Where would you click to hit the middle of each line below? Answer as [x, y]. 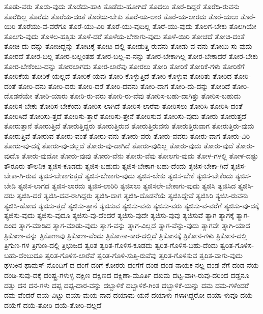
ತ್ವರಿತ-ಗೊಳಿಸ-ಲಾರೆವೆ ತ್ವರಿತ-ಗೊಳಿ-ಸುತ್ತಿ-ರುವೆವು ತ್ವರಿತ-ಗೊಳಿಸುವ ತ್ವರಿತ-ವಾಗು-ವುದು [144, 255]
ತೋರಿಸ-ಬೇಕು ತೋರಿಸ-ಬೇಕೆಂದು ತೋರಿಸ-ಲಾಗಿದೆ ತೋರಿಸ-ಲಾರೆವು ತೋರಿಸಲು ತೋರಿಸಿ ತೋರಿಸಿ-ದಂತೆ [123, 105]
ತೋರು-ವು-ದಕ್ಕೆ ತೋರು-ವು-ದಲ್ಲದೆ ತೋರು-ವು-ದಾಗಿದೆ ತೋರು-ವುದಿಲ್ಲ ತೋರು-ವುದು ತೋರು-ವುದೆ [119, 146]
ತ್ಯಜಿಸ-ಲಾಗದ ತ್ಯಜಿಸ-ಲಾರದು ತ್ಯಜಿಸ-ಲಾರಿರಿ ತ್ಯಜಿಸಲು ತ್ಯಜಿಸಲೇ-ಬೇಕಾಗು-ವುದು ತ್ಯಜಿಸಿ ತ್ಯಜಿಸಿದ [127, 185]
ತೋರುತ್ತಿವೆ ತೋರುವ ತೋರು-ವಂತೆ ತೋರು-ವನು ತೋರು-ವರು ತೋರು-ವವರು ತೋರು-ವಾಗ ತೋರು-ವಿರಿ [127, 135]
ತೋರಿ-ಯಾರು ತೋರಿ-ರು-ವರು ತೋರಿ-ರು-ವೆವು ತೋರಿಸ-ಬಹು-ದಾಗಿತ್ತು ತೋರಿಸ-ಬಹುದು [138, 96]
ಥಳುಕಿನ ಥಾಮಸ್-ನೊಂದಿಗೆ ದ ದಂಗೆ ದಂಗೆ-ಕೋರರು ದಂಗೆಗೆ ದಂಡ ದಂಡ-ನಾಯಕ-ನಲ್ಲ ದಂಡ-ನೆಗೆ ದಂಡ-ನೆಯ [131, 265]
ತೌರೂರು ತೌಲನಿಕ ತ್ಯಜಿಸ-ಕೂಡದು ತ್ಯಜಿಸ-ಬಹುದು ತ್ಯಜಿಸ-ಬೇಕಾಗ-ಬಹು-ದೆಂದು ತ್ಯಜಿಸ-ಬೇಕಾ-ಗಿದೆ [116, 165]
